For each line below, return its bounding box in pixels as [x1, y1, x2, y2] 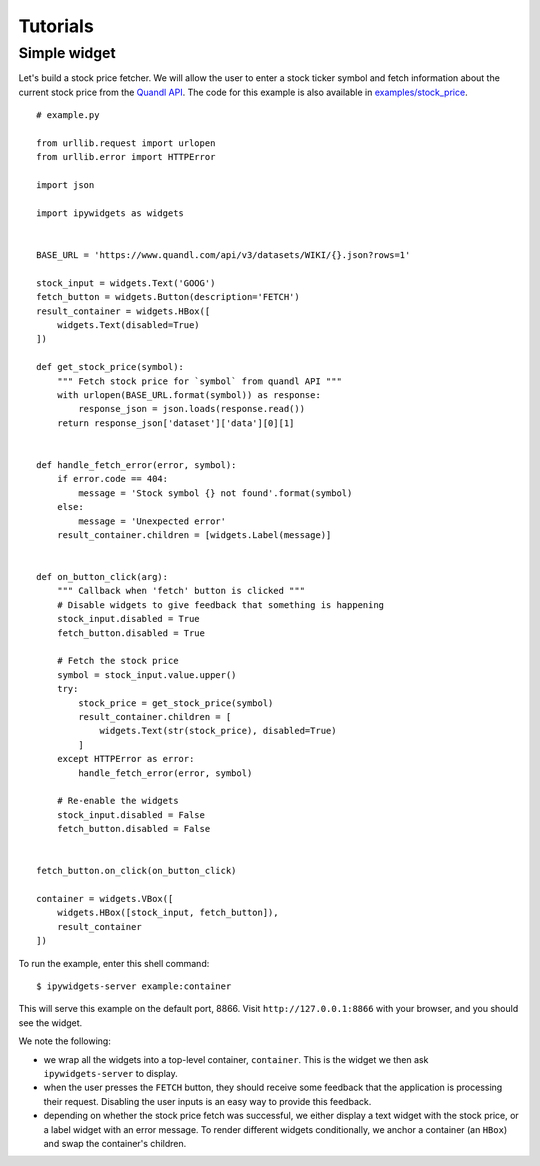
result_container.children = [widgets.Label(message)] [56, 529, 332, 540]
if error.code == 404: [56, 473, 169, 485]
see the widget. [18, 1016, 83, 1029]
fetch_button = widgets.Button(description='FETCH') [36, 291, 300, 303]
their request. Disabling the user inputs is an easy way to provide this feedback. [43, 1095, 372, 1107]
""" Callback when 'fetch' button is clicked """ [56, 585, 305, 597]
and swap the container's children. [43, 1137, 187, 1149]
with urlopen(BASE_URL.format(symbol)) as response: [56, 389, 322, 400]
